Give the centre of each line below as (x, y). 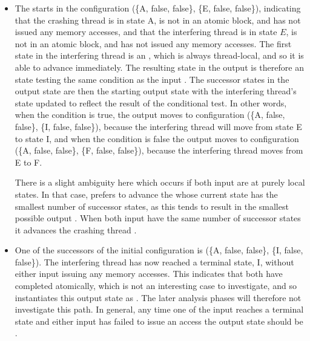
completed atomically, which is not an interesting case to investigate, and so (156, 286)
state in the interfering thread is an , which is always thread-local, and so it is (159, 55)
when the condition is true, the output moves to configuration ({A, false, (150, 115)
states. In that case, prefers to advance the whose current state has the (146, 194)
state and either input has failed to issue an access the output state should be (159, 321)
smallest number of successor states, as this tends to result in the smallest (152, 206)
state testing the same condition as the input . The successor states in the (152, 79)
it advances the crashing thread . (76, 229)
